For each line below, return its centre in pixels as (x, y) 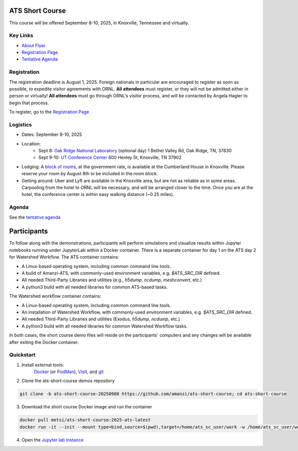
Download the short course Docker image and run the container (87, 407)
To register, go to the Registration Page (49, 112)
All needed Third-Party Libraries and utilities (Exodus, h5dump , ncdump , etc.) (101, 319)
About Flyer (34, 45)
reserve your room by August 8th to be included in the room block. (90, 174)
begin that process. (29, 103)
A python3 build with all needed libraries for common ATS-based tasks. (95, 287)
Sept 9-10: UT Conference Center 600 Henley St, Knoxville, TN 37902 (110, 158)
